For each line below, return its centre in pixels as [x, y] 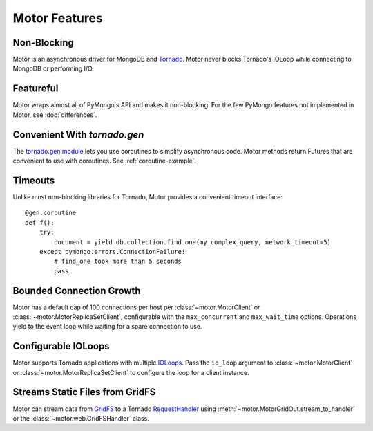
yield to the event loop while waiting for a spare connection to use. [107, 327]
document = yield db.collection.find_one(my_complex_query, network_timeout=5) [193, 242]
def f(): [40, 222]
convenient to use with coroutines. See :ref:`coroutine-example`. [105, 161]
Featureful [36, 89]
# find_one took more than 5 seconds [118, 262]
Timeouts [34, 180]
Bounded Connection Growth [77, 291]
